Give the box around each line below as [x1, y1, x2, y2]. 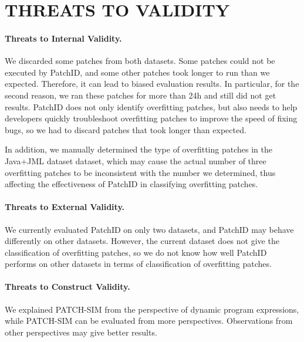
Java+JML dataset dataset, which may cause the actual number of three [5, 154, 266, 167]
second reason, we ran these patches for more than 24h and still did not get [5, 89, 276, 101]
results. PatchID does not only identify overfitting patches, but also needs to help [5, 100, 298, 113]
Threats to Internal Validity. [5, 32, 122, 44]
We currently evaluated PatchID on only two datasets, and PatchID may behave [5, 223, 294, 235]
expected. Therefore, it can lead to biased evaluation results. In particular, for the [5, 77, 299, 90]
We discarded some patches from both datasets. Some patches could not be [5, 55, 275, 67]
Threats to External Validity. [5, 201, 125, 213]
